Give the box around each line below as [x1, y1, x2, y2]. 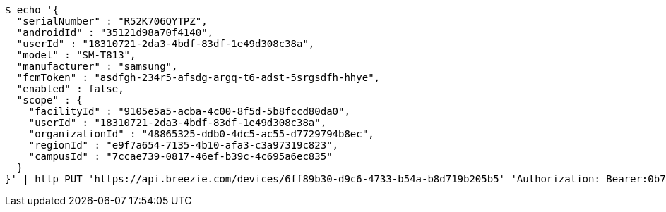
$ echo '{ [5, 4, 59, 15]
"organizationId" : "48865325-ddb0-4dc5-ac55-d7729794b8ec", [28, 128, 374, 139]
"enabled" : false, [16, 83, 124, 94]
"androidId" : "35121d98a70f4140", [16, 27, 214, 38]
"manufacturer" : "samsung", [16, 61, 178, 72]
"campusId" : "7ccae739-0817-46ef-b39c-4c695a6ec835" [28, 151, 333, 162]
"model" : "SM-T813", [16, 49, 136, 61]
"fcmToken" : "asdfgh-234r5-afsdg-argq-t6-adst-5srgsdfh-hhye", [16, 72, 381, 83]
